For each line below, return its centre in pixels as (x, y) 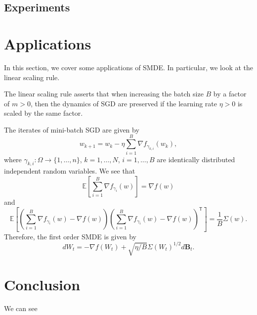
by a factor (230, 94)
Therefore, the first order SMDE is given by (70, 236)
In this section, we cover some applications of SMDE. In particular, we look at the (129, 67)
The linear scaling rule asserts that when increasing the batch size (104, 94)
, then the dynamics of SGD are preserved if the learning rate (124, 103)
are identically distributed (196, 159)
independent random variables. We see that (70, 171)
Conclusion (42, 285)
